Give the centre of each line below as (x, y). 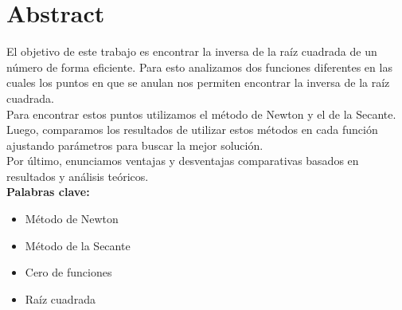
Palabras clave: (48, 192)
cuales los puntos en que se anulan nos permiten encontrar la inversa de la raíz (198, 82)
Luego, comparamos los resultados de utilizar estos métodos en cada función (192, 129)
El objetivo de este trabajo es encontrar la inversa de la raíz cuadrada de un (192, 51)
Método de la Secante (78, 245)
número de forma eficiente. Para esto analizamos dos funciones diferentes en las (199, 67)
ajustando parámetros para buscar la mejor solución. (135, 145)
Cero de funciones (68, 272)
